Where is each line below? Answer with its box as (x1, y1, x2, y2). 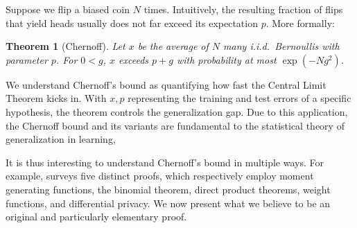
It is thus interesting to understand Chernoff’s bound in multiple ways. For (6, 155, 324, 169)
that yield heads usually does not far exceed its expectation (6, 15, 258, 30)
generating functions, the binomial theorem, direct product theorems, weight (6, 182, 331, 196)
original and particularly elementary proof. (6, 209, 187, 224)
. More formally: (265, 15, 335, 30)
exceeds (119, 52, 149, 67)
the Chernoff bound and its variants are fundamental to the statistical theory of (6, 118, 345, 132)
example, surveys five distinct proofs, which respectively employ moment (6, 168, 314, 183)
